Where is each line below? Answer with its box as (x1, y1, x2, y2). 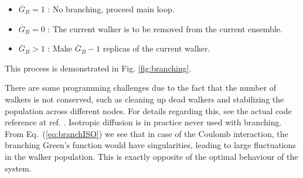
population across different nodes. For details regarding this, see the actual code (5, 104, 292, 117)
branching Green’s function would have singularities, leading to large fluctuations (5, 139, 296, 151)
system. (5, 162, 32, 174)
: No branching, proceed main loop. (47, 3, 175, 15)
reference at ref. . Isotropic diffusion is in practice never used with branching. (5, 116, 282, 128)
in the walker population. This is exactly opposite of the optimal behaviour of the (5, 150, 298, 162)
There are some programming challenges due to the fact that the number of (5, 81, 277, 94)
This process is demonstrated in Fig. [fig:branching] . (5, 61, 192, 74)
